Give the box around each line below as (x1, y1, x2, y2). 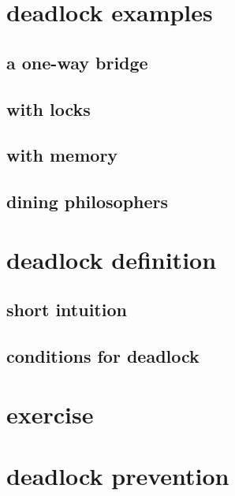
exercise (6, 397, 94, 430)
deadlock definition (6, 243, 217, 275)
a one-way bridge (6, 50, 148, 74)
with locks (6, 96, 91, 121)
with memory (6, 143, 118, 167)
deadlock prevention (6, 460, 229, 491)
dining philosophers (6, 189, 169, 214)
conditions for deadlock (6, 344, 200, 368)
